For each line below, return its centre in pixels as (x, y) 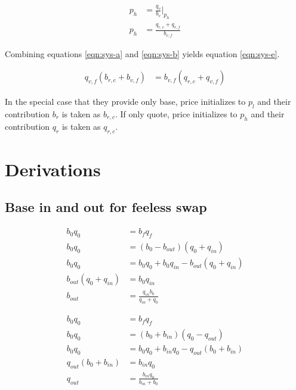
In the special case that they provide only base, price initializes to (125, 102)
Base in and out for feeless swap (106, 207)
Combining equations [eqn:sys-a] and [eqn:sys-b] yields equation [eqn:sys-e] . (142, 53)
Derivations (53, 169)
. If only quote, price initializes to (176, 114)
